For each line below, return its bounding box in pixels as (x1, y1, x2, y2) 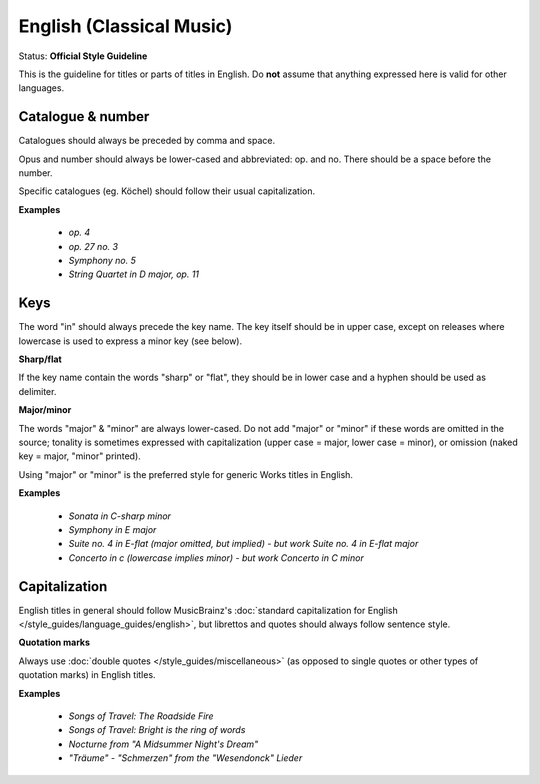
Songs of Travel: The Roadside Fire (68, 710, 214, 722)
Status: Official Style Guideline (18, 50, 148, 62)
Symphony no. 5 (68, 254, 137, 266)
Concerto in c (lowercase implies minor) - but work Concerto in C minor (68, 551, 364, 564)
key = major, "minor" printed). (18, 450, 142, 462)
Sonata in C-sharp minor (68, 510, 172, 522)
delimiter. (18, 385, 57, 397)
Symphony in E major (68, 523, 157, 535)
